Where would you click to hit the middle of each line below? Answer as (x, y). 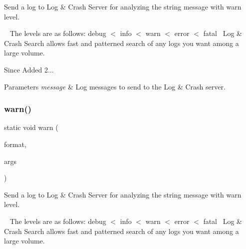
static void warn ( (31, 127)
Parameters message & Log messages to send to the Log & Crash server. (115, 86)
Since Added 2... (29, 69)
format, (15, 144)
